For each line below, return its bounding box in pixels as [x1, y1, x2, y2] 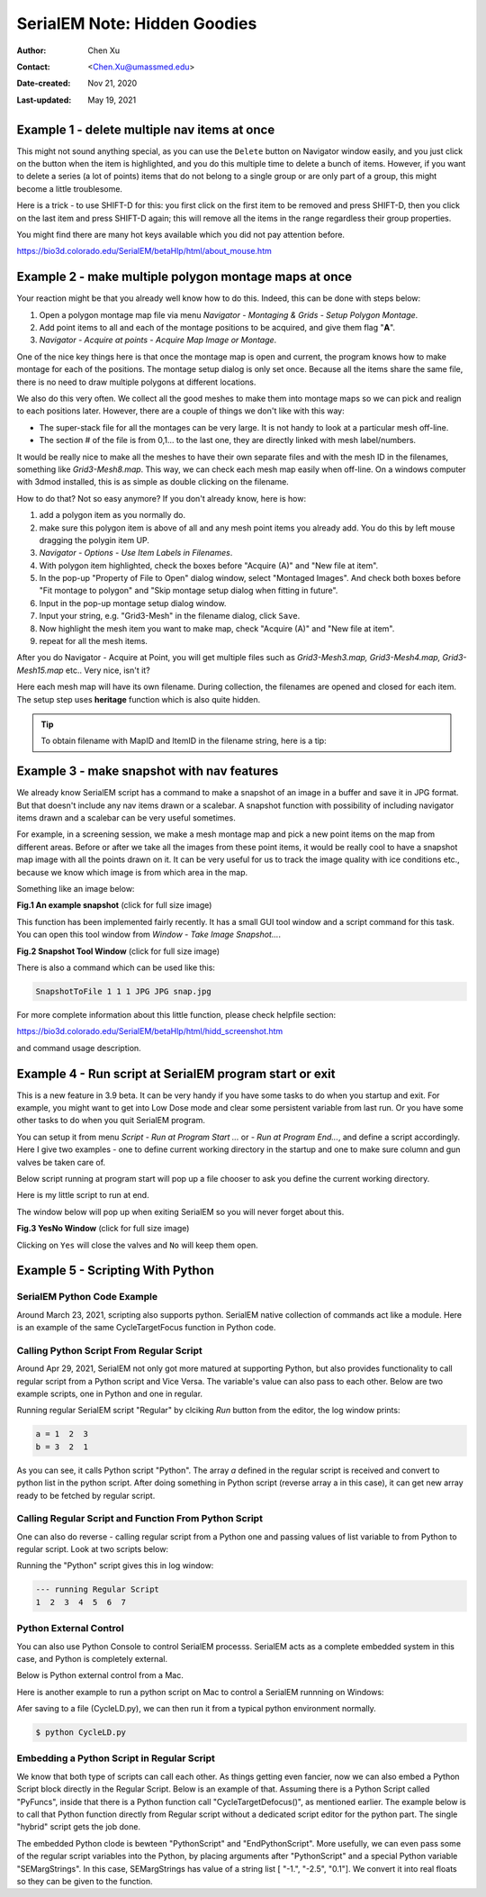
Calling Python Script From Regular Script [16, 1344, 202, 1357]
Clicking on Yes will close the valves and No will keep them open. [16, 1239, 258, 1250]
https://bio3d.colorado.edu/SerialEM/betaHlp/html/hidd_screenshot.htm [16, 1026, 283, 1037]
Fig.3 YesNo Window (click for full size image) [16, 1223, 190, 1234]
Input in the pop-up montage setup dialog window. [39, 597, 227, 608]
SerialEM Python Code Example [16, 1291, 158, 1303]
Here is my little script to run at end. [16, 1190, 149, 1201]
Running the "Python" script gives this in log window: [16, 1560, 214, 1571]
